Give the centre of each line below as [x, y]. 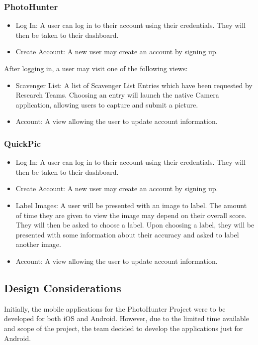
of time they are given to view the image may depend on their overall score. [131, 215]
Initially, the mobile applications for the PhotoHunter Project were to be [115, 308]
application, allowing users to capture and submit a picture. [107, 104]
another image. [38, 244]
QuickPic [23, 143]
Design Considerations [63, 287]
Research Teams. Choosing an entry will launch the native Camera [117, 95]
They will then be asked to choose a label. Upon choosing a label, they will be [135, 225]
